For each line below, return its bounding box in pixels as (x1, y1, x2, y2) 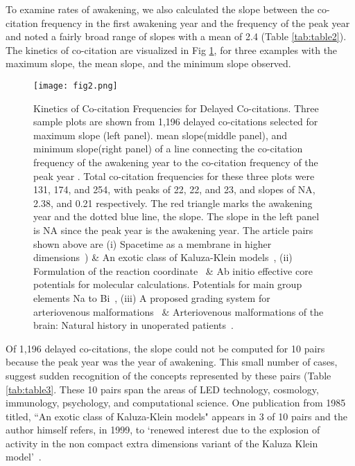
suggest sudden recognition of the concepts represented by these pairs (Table (6, 368, 331, 382)
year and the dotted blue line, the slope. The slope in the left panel (33, 209, 320, 224)
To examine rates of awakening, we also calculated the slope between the (6, 2, 315, 16)
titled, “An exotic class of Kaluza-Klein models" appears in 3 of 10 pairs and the (6, 409, 347, 423)
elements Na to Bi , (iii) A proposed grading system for (33, 290, 270, 305)
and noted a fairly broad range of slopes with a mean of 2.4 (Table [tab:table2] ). (6, 29, 347, 44)
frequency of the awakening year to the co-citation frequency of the (33, 155, 318, 169)
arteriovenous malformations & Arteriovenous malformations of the (33, 304, 324, 319)
